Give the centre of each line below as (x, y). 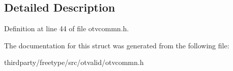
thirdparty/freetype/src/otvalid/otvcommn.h (74, 62)
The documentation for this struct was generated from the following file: (117, 45)
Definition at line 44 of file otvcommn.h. (67, 28)
